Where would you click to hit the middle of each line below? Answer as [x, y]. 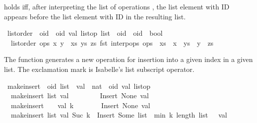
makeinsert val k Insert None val [80, 105]
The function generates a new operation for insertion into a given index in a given [128, 59]
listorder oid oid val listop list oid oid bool [85, 33]
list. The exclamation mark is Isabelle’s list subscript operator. [99, 69]
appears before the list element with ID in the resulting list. [95, 16]
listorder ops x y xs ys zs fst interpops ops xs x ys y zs [112, 42]
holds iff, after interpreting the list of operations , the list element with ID [117, 6]
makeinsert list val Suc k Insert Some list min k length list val [119, 115]
